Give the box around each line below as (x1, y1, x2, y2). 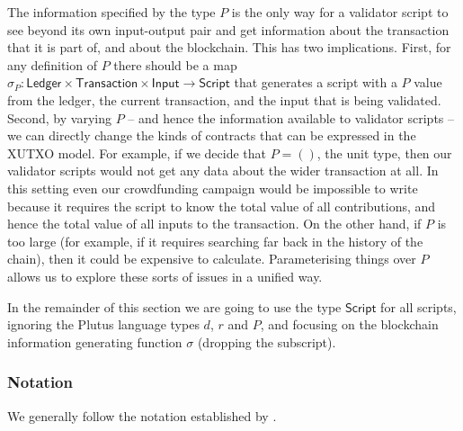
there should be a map (113, 55, 237, 74)
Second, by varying (7, 108, 111, 127)
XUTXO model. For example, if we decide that (7, 143, 266, 162)
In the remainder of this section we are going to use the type (7, 297, 342, 316)
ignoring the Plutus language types (7, 315, 200, 334)
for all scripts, (380, 297, 457, 316)
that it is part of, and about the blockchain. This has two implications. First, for (7, 38, 451, 57)
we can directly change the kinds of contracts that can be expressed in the (7, 126, 416, 145)
